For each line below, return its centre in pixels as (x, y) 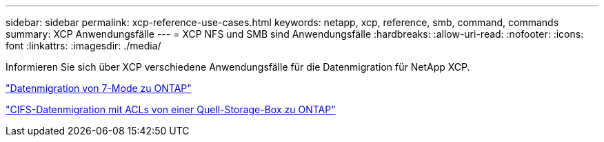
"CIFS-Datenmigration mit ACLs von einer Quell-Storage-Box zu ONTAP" (171, 109)
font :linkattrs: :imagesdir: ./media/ (83, 46)
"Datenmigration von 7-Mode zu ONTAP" (99, 88)
